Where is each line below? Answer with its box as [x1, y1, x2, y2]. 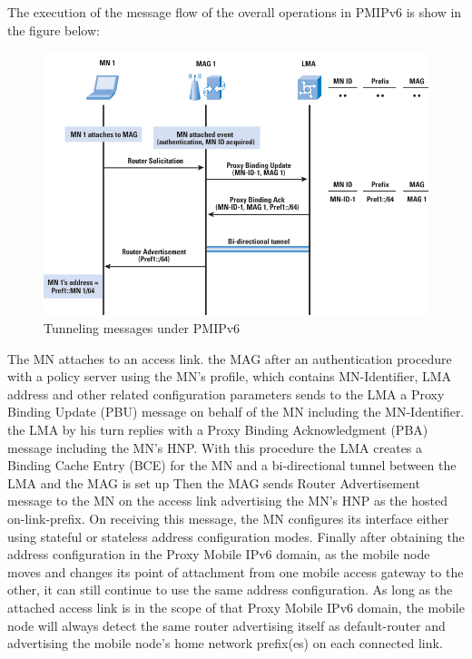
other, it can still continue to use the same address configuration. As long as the [7, 580, 453, 599]
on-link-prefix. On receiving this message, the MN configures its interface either [7, 508, 449, 527]
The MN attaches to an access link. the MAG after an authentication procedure [7, 349, 452, 368]
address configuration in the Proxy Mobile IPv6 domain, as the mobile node [7, 545, 430, 564]
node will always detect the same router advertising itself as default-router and [7, 615, 446, 634]
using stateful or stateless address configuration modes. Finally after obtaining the [7, 526, 465, 546]
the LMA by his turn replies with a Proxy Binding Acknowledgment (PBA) [7, 419, 428, 438]
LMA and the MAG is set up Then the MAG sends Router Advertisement [7, 473, 420, 492]
